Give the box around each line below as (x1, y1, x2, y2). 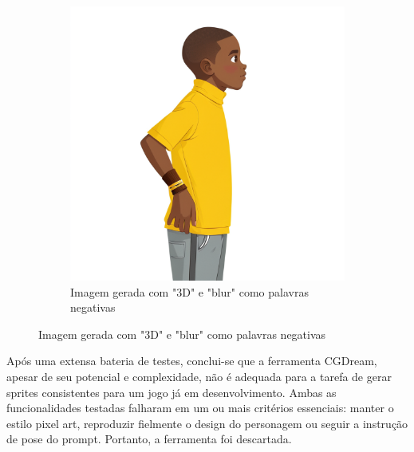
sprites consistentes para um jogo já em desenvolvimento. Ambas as (6, 383, 337, 400)
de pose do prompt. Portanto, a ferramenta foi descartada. (6, 430, 292, 447)
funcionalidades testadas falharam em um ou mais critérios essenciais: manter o (6, 399, 394, 416)
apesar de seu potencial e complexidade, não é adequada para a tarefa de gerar (6, 367, 392, 384)
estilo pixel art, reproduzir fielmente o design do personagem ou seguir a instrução (6, 415, 408, 431)
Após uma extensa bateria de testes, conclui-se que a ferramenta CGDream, (6, 352, 377, 369)
